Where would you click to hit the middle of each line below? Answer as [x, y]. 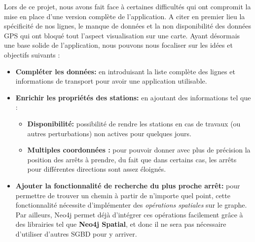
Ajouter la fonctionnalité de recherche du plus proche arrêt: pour [128, 185]
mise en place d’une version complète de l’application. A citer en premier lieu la [125, 16]
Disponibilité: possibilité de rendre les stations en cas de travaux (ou [134, 123]
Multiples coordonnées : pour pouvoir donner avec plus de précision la [139, 150]
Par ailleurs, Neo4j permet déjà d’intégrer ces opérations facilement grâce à [129, 214]
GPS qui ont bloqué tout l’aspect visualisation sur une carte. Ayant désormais [122, 35]
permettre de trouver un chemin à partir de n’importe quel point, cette [123, 195]
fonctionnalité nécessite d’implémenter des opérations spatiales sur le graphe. [131, 205]
